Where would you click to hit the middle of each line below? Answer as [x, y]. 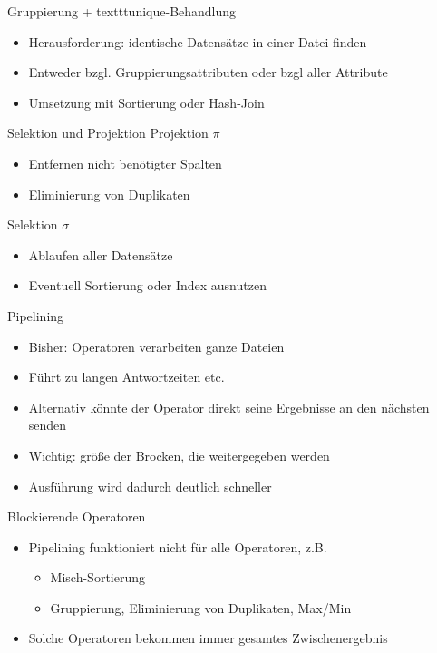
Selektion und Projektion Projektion [108, 133]
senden [48, 425]
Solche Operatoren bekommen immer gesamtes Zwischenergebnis [208, 638]
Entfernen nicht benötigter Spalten [125, 163]
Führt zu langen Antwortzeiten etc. [126, 377]
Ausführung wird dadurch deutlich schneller [150, 486]
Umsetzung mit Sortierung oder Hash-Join [146, 102]
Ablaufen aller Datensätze [101, 254]
